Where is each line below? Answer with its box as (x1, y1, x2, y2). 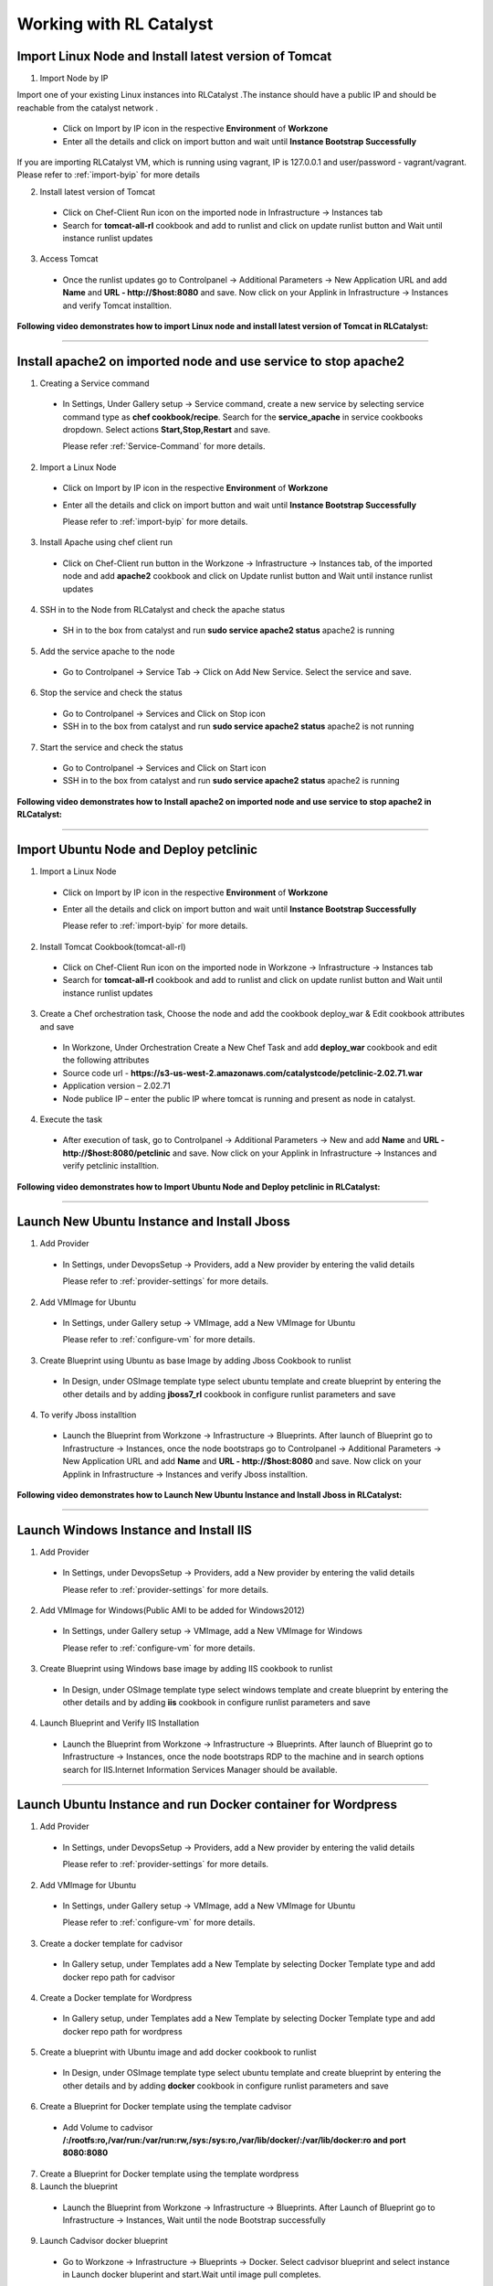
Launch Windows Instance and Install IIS (16, 1522, 253, 1538)
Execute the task (39, 1114, 103, 1125)
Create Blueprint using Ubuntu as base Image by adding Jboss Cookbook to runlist (39, 1354, 351, 1366)
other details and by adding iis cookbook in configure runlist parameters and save (62, 1696, 371, 1707)
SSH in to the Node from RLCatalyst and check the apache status (39, 604, 286, 614)
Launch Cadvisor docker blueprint (39, 2236, 168, 2247)
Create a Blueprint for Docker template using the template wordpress (39, 2168, 299, 2179)
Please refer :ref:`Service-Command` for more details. (62, 441, 266, 452)
